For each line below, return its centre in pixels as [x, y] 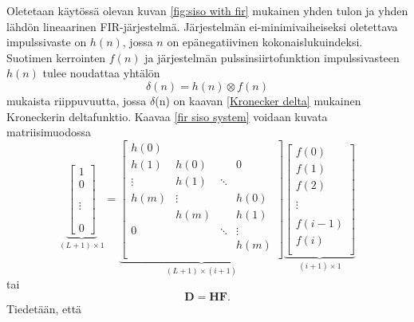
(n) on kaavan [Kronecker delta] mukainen [258, 100]
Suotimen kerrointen [56, 57]
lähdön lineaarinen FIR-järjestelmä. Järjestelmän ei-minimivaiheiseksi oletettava [202, 26]
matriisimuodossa [49, 132]
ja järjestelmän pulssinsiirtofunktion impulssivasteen [272, 57]
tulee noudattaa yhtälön [101, 73]
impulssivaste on [47, 42]
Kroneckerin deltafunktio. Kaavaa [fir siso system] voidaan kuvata [167, 116]
